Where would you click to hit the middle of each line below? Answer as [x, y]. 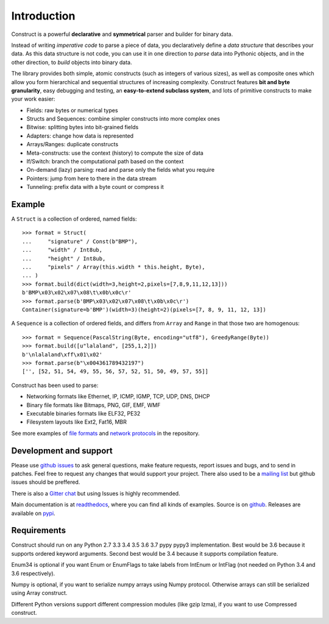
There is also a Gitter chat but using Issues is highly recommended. [96, 493]
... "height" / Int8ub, [64, 258]
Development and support [62, 451]
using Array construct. [39, 593]
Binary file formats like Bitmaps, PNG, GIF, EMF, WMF [94, 405]
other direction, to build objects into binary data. [72, 62]
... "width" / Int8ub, [62, 250]
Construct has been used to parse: [55, 385]
